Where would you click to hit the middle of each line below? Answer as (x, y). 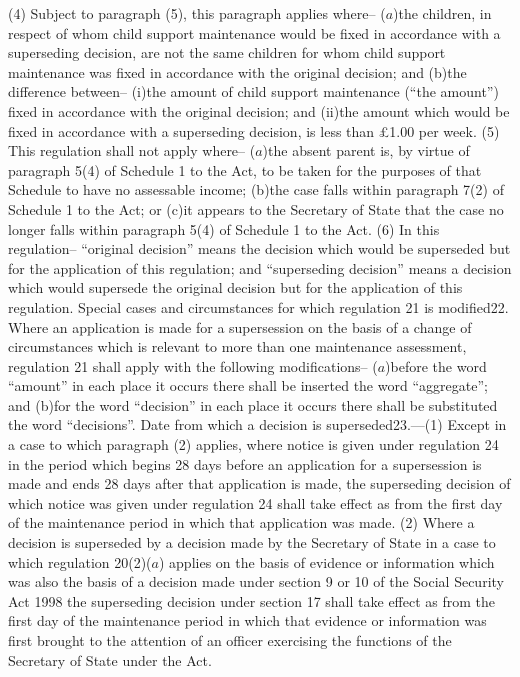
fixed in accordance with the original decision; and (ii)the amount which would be (259, 110)
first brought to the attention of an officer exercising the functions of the (230, 640)
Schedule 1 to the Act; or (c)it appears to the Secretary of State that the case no (256, 208)
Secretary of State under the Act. (110, 659)
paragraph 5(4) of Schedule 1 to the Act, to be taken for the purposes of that (245, 169)
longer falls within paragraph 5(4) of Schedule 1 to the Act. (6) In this (224, 228)
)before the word (436, 365)
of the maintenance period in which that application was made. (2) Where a (241, 522)
